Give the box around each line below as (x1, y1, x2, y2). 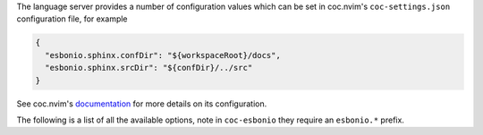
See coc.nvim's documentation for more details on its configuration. (16, 98, 267, 109)
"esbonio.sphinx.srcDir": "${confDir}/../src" (45, 63, 253, 73)
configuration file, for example (16, 13, 129, 24)
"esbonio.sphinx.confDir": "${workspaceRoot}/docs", (45, 50, 281, 60)
